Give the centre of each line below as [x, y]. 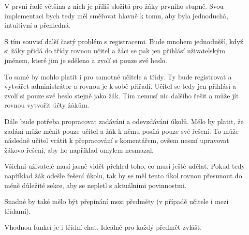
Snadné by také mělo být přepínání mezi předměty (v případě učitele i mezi [117, 201]
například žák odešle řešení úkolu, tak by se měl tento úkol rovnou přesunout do [123, 175]
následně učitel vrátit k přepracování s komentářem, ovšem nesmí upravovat [117, 140]
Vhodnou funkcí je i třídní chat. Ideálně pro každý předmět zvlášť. [103, 227]
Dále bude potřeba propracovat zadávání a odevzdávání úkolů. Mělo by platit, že [124, 121]
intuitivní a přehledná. [37, 25]
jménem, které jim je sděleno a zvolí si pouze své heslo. [86, 60]
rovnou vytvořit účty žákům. [47, 105]
